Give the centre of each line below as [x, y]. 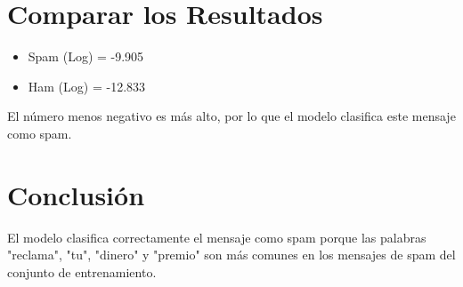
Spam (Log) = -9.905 [86, 56]
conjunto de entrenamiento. [82, 271]
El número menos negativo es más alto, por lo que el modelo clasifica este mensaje [231, 116]
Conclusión [76, 194]
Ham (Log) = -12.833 [87, 86]
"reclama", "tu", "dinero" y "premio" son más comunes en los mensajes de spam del [231, 255]
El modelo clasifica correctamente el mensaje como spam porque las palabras [217, 237]
